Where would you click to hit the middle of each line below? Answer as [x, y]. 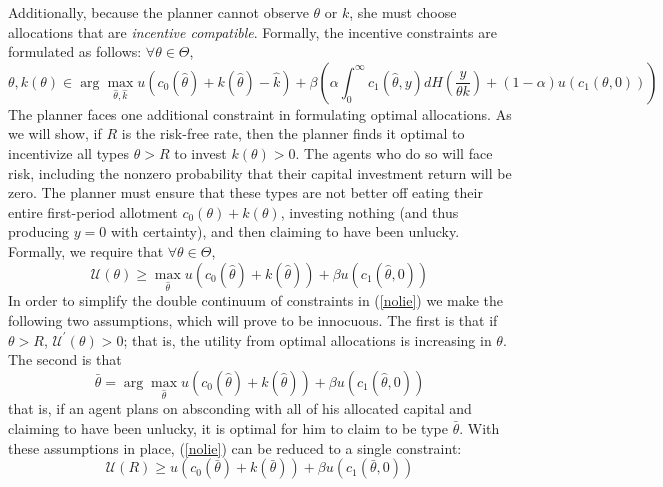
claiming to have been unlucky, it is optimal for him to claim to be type [228, 428]
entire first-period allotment [93, 211]
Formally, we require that [86, 250]
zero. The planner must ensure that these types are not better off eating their [245, 192]
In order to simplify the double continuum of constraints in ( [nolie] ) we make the [256, 300]
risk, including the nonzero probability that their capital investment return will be [260, 172]
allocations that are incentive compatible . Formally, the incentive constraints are [252, 31]
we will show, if [55, 133]
